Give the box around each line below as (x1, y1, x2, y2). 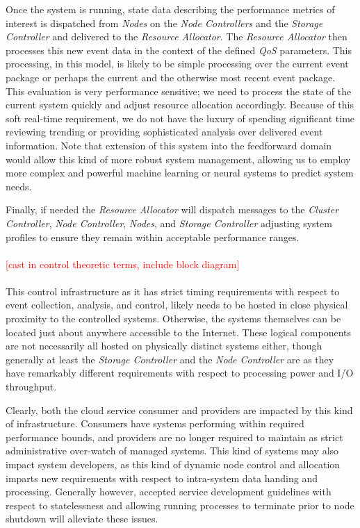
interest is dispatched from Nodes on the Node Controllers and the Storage (6, 15, 323, 30)
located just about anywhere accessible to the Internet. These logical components (6, 324, 352, 339)
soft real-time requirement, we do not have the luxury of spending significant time (6, 110, 355, 125)
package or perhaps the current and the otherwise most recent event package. (6, 69, 336, 84)
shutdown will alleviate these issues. (6, 511, 158, 526)
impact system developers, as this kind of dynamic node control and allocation (6, 457, 341, 471)
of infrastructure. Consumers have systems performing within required (6, 416, 304, 431)
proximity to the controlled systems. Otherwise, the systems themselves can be (6, 311, 341, 326)
